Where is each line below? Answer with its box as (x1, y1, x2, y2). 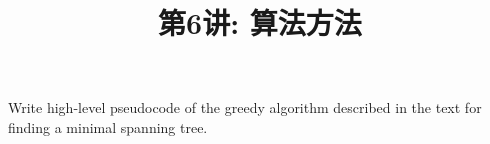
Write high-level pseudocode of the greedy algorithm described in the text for (8, 97, 482, 118)
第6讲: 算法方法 (158, 2, 362, 43)
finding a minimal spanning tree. (8, 116, 208, 137)
